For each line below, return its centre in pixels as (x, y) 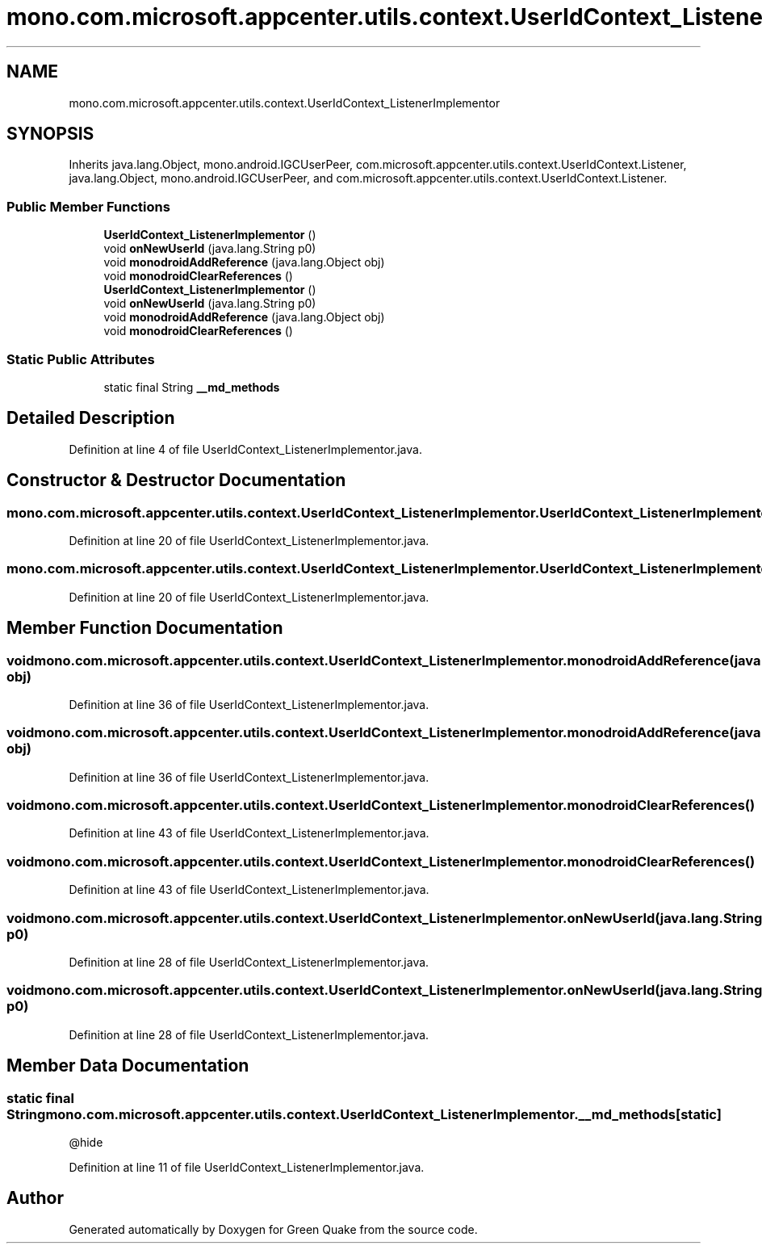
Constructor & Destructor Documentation (176, 480)
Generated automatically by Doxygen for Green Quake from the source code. (273, 1229)
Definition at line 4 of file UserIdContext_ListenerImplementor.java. (245, 449)
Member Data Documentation (128, 1066)
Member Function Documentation (145, 628)
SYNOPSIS (50, 134)
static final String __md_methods (192, 387)
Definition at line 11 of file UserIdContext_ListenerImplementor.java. (247, 1167)
